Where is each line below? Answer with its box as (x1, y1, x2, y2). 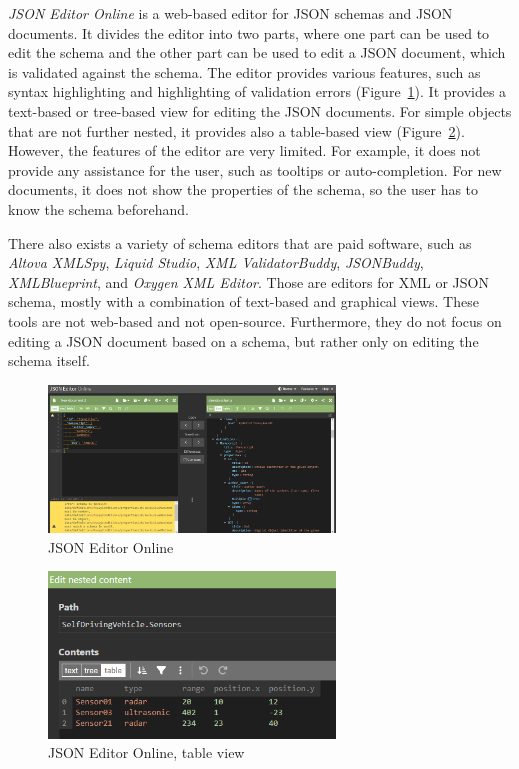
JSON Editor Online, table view (48, 742, 245, 763)
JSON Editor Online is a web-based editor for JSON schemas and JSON (8, 3, 453, 23)
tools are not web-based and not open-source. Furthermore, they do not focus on (8, 310, 502, 331)
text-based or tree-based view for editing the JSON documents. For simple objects (8, 100, 512, 121)
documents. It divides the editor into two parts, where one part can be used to (8, 22, 490, 43)
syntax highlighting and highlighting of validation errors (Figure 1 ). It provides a (8, 81, 507, 102)
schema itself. (8, 350, 90, 371)
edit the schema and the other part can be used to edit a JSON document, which (8, 42, 506, 63)
